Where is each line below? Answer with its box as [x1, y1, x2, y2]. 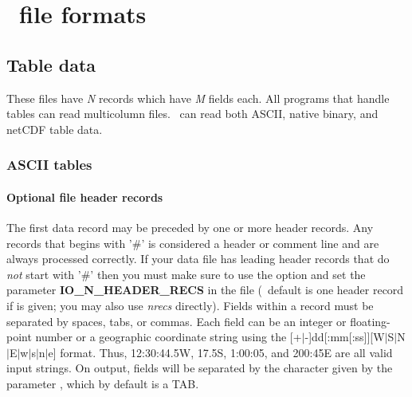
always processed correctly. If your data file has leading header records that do [6, 250, 390, 267]
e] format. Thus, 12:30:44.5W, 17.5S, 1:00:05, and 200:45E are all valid [48, 344, 393, 360]
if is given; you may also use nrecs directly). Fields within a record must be [6, 297, 374, 313]
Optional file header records [6, 188, 163, 205]
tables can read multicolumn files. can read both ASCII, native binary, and [6, 105, 379, 122]
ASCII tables [6, 155, 92, 175]
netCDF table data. [6, 120, 103, 137]
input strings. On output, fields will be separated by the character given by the [6, 360, 393, 376]
